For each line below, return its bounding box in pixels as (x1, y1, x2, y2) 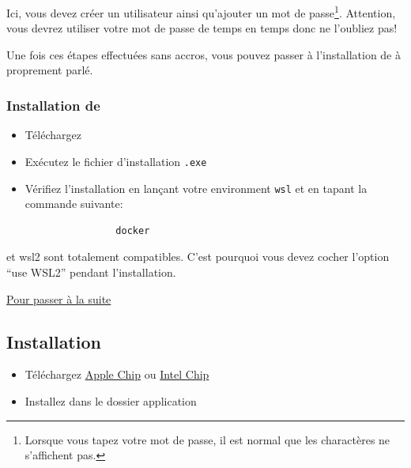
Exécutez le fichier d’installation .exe (25, 153, 207, 169)
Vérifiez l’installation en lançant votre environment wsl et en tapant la (25, 179, 368, 196)
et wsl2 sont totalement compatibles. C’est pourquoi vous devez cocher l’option (6, 248, 390, 265)
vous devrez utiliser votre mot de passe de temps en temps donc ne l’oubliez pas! (6, 20, 398, 36)
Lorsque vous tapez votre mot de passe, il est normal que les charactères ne (25, 431, 390, 447)
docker (115, 225, 150, 236)
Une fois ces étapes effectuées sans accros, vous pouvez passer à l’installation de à (6, 46, 401, 62)
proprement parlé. (6, 62, 93, 78)
